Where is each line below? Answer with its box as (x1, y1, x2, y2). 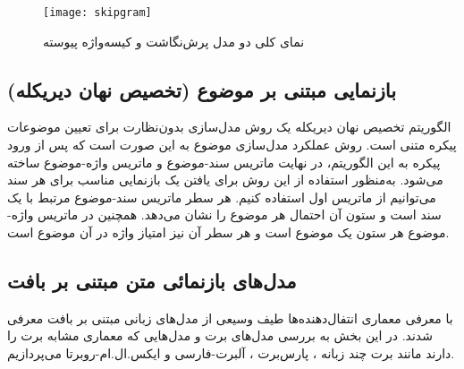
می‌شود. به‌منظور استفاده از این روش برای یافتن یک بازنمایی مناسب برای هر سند (7, 170, 443, 189)
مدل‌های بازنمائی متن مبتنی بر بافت (7, 267, 297, 294)
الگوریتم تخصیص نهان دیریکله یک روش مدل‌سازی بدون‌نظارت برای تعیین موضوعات (7, 117, 451, 136)
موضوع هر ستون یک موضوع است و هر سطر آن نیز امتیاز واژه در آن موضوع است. (7, 223, 450, 242)
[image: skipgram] (43, 6, 152, 19)
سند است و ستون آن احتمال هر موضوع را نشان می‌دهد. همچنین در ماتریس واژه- (7, 205, 442, 224)
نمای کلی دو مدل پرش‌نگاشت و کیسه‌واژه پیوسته (43, 31, 305, 50)
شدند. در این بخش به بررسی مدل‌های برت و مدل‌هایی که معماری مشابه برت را (7, 326, 433, 345)
